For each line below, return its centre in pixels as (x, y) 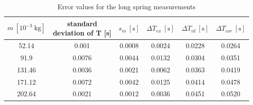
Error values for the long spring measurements (126, 6)
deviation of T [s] (82, 33)
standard (82, 23)
